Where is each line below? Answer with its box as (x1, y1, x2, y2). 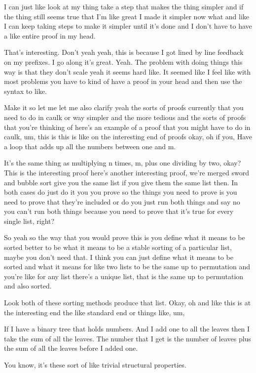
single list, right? (4, 215, 55, 226)
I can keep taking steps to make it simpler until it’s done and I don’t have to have (4, 21, 252, 31)
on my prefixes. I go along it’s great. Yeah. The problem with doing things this (4, 56, 243, 67)
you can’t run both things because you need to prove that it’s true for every (4, 206, 234, 216)
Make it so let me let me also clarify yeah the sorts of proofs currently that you (4, 102, 244, 113)
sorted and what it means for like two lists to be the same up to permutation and (4, 261, 251, 272)
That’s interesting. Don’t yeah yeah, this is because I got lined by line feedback (4, 47, 244, 57)
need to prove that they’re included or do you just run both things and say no (4, 196, 240, 207)
